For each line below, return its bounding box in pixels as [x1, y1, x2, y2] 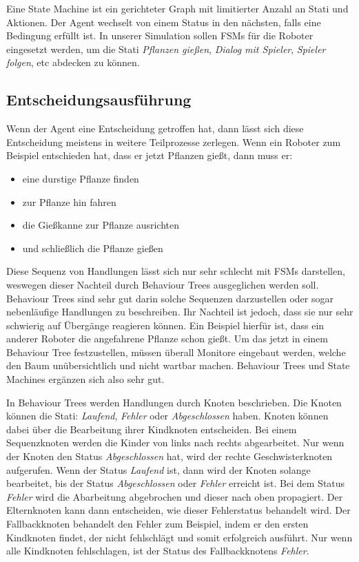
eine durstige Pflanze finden [22, 171, 139, 185]
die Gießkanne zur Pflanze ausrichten [22, 218, 179, 232]
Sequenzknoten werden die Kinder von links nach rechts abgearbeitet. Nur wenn [6, 435, 345, 450]
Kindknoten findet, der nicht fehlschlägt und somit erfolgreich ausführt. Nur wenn [6, 530, 353, 544]
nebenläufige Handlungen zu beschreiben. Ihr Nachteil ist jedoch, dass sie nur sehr [6, 304, 353, 319]
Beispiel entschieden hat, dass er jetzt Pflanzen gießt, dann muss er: [6, 148, 293, 163]
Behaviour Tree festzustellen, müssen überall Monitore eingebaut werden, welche [6, 344, 346, 359]
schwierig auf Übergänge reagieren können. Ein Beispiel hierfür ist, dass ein [6, 318, 325, 332]
